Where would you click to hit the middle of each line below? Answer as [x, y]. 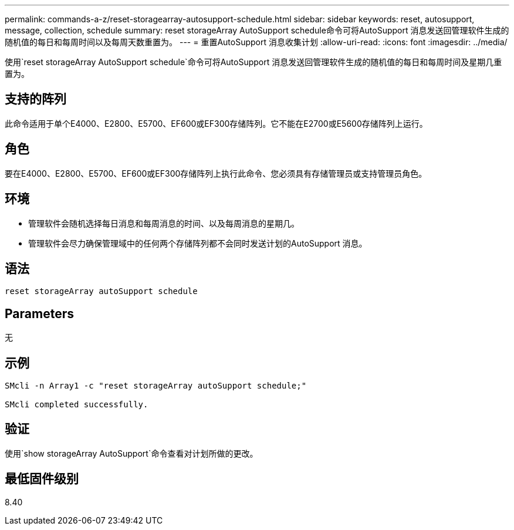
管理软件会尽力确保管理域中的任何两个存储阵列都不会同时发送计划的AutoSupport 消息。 [198, 243]
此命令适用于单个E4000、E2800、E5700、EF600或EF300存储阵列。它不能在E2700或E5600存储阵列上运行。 [216, 123]
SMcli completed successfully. [77, 405]
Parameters [39, 313]
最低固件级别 [42, 479]
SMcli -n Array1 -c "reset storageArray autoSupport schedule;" [156, 386]
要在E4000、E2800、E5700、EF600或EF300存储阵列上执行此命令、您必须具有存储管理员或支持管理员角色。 [216, 173]
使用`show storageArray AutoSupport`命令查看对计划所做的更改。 [131, 453]
